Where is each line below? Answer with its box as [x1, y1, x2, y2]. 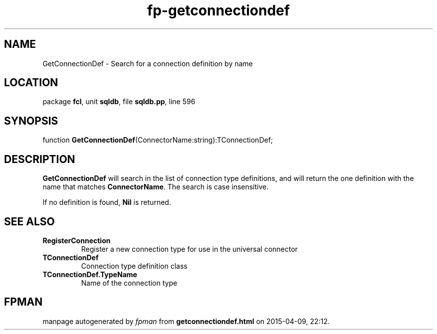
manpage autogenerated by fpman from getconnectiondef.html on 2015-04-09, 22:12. [42, 317, 330, 326]
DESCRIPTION [4, 153, 75, 166]
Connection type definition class [81, 261, 188, 270]
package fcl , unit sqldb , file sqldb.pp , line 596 [42, 97, 196, 106]
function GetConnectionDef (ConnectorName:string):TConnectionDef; [42, 136, 273, 145]
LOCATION [4, 76, 58, 89]
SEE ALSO [4, 215, 55, 228]
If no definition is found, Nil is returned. [42, 198, 171, 207]
